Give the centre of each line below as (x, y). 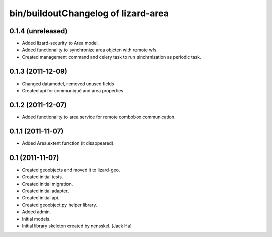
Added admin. (37, 212)
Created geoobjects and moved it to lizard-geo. (71, 170)
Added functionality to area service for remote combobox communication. (99, 117)
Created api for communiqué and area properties (73, 91)
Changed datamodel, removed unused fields (68, 84)
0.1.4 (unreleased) (39, 31)
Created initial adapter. (45, 191)
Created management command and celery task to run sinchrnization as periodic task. (112, 57)
